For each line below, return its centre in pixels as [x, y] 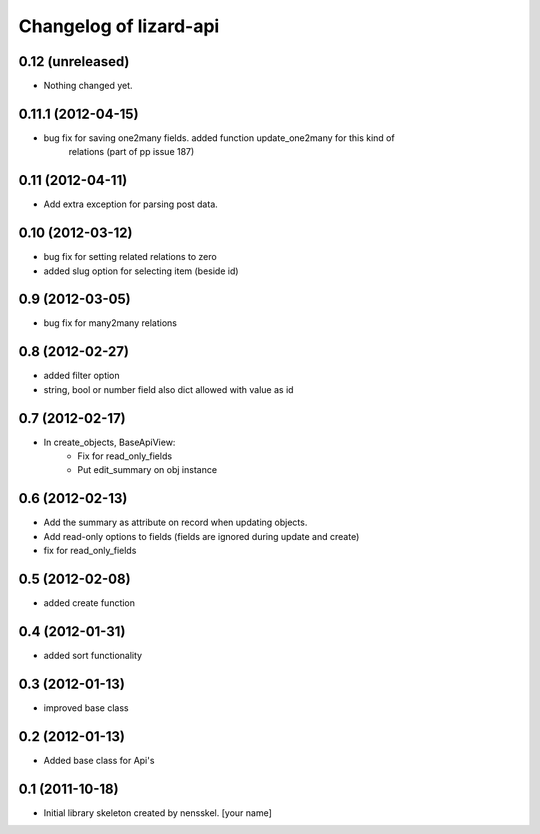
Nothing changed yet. [88, 86]
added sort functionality [93, 655]
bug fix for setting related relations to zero [130, 257]
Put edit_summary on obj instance [147, 470]
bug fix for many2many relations [110, 323]
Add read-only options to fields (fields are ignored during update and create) [201, 536]
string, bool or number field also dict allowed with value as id [168, 389]
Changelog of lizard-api [119, 26]
